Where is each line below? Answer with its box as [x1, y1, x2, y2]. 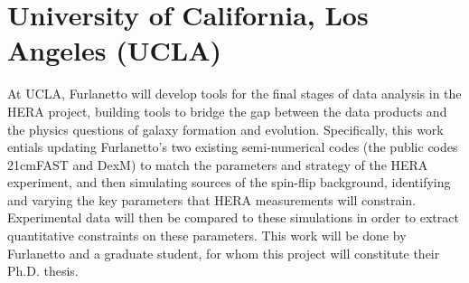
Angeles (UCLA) [7, 32, 221, 69]
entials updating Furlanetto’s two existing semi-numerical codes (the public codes [7, 137, 458, 156]
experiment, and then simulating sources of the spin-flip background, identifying [7, 173, 451, 192]
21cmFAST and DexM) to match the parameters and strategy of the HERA [7, 155, 428, 174]
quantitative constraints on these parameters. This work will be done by [7, 226, 407, 245]
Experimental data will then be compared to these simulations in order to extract [7, 208, 459, 227]
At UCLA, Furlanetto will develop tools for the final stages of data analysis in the [7, 84, 462, 103]
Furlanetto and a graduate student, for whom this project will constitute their [7, 243, 440, 262]
